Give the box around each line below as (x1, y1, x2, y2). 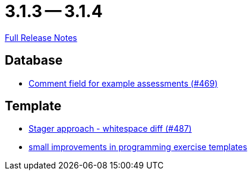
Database (5, 53, 63, 68)
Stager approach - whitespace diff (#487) (29, 123, 192, 134)
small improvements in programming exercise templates (29, 142, 247, 152)
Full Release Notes (5, 32, 77, 43)
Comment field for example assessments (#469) (29, 78, 218, 88)
